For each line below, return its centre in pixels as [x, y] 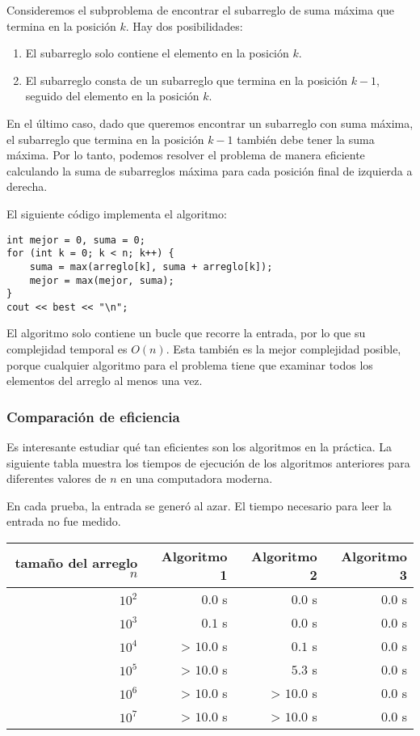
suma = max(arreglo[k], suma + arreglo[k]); [151, 266]
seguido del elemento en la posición [112, 96]
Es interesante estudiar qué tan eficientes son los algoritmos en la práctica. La [199, 447]
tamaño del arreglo [76, 563]
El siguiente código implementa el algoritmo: [117, 213]
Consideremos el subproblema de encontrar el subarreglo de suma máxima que [201, 10]
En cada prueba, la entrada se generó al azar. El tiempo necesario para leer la [199, 505]
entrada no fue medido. [64, 521]
